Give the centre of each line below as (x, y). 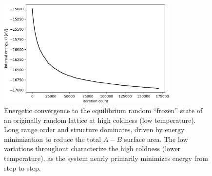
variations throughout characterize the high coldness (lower (92, 148)
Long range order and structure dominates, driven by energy (94, 129)
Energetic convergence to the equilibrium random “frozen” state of (103, 110)
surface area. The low (156, 139)
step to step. (22, 167)
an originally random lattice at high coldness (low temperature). (100, 120)
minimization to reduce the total (53, 139)
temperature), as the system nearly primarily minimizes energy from (106, 158)
